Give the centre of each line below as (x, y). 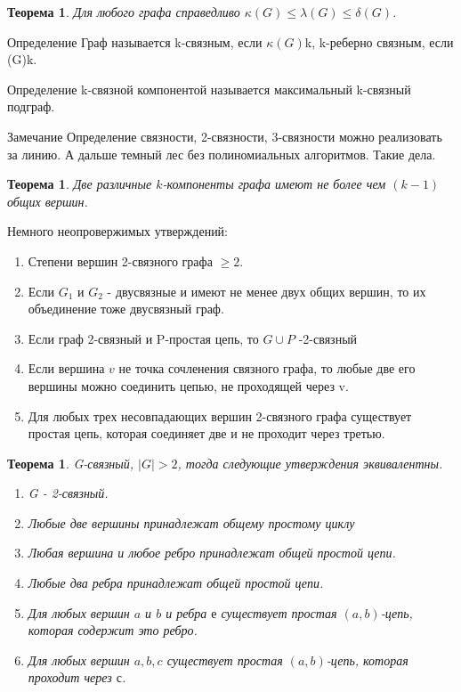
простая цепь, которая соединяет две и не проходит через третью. (206, 433)
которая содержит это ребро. (113, 630)
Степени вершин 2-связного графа (120, 261)
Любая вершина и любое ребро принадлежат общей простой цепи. (212, 553)
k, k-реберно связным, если (379, 41)
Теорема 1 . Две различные (80, 184)
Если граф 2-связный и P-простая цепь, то (143, 338)
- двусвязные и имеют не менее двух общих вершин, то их (267, 291)
